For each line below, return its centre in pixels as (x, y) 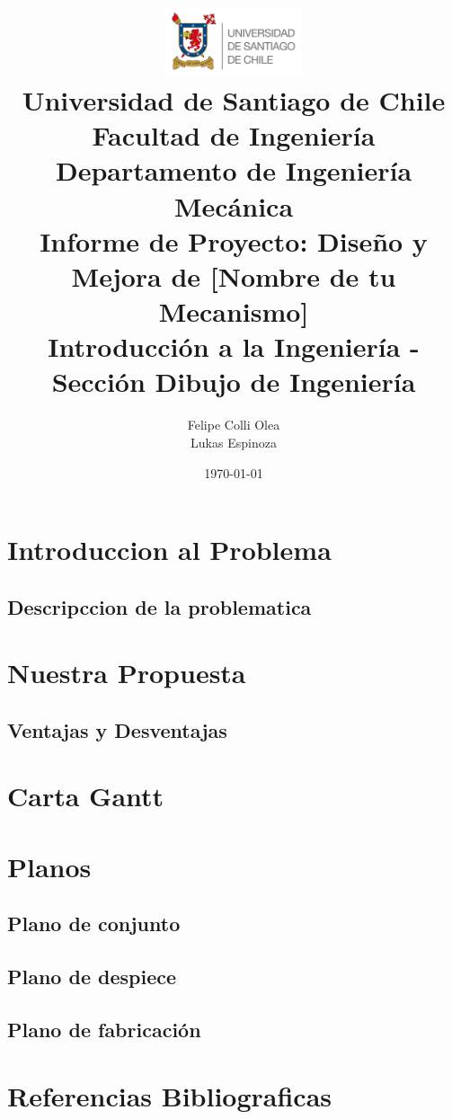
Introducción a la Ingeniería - (234, 346)
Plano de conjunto (94, 924)
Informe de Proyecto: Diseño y (234, 240)
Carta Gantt (86, 796)
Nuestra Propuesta (127, 673)
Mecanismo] (234, 311)
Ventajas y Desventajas (117, 729)
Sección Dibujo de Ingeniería (234, 382)
